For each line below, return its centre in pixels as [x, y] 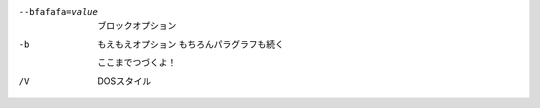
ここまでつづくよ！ [137, 62]
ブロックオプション [137, 26]
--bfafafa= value [58, 11]
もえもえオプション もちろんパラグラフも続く [190, 44]
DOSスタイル [124, 81]
